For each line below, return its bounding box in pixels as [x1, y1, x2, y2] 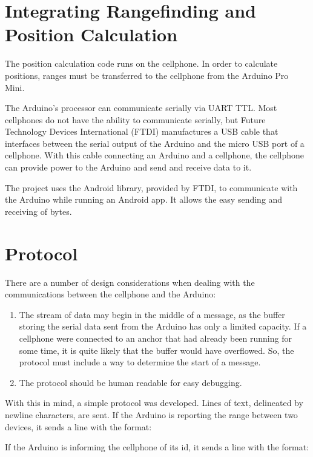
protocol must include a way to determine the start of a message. [19, 356, 261, 368]
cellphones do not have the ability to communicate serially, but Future [5, 113, 266, 126]
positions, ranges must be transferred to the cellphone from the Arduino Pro [5, 69, 289, 81]
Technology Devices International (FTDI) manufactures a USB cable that [5, 125, 278, 138]
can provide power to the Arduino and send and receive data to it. [5, 161, 252, 174]
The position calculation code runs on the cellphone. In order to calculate [5, 57, 278, 70]
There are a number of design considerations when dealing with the [5, 276, 255, 288]
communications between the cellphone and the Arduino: [5, 288, 216, 300]
